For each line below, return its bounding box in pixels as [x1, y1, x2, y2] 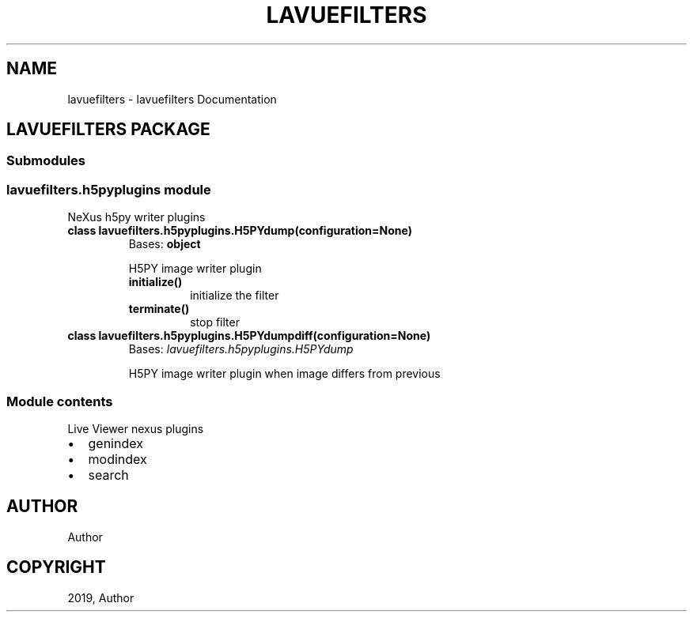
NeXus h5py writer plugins [67, 210, 206, 224]
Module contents [6, 393, 113, 409]
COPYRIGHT [6, 557, 106, 578]
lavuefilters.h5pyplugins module [6, 181, 211, 198]
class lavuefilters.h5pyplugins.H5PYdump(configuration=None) [67, 224, 412, 238]
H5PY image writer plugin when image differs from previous [128, 367, 441, 381]
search [88, 466, 129, 483]
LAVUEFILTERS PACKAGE [6, 119, 210, 140]
